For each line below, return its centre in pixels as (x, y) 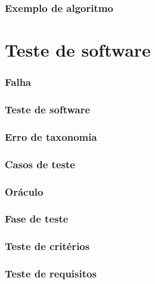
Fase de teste (37, 219)
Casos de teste (40, 164)
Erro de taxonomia (51, 136)
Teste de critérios (47, 246)
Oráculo (24, 191)
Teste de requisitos (51, 274)
